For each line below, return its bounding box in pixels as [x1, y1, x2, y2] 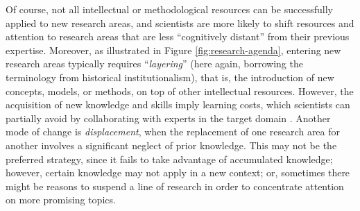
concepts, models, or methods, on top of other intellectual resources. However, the [6, 83, 354, 98]
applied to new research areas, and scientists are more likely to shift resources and [6, 15, 354, 30]
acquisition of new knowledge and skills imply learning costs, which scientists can [6, 97, 350, 112]
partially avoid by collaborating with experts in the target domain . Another [6, 110, 331, 125]
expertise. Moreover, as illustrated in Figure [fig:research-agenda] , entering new [6, 42, 341, 57]
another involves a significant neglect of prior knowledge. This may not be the [6, 137, 337, 152]
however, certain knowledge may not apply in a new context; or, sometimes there [6, 165, 350, 180]
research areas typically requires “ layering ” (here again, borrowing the [6, 56, 303, 71]
